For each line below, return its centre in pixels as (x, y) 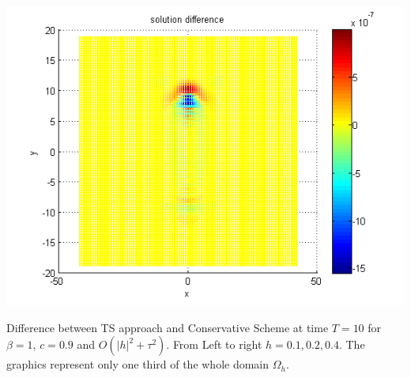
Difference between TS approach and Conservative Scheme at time (168, 327)
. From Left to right (214, 344)
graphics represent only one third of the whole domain (138, 364)
